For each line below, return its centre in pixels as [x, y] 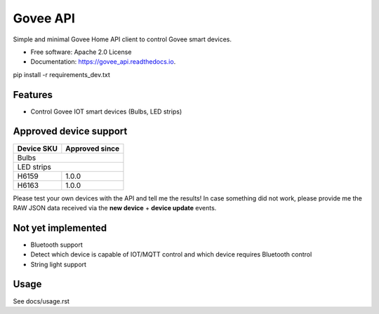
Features [33, 95]
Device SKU [37, 149]
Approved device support [70, 131]
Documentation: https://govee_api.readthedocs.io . [103, 62]
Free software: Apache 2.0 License [81, 52]
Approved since [93, 149]
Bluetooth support [57, 245]
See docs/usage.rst [41, 301]
